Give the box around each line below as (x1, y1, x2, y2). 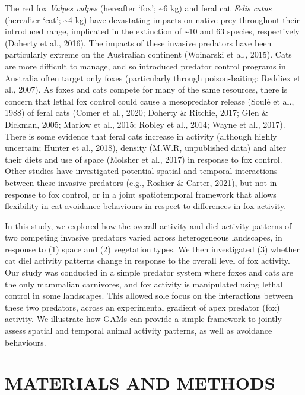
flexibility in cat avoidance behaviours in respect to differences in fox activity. (5, 200, 287, 212)
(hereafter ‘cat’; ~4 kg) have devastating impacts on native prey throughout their (5, 13, 300, 26)
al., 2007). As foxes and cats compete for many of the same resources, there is (5, 83, 288, 96)
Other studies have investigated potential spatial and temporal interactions (5, 165, 278, 177)
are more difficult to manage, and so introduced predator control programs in (5, 59, 286, 72)
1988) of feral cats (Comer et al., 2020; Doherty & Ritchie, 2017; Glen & (5, 106, 268, 119)
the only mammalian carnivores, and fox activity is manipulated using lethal (5, 277, 283, 290)
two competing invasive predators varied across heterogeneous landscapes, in (5, 231, 282, 244)
